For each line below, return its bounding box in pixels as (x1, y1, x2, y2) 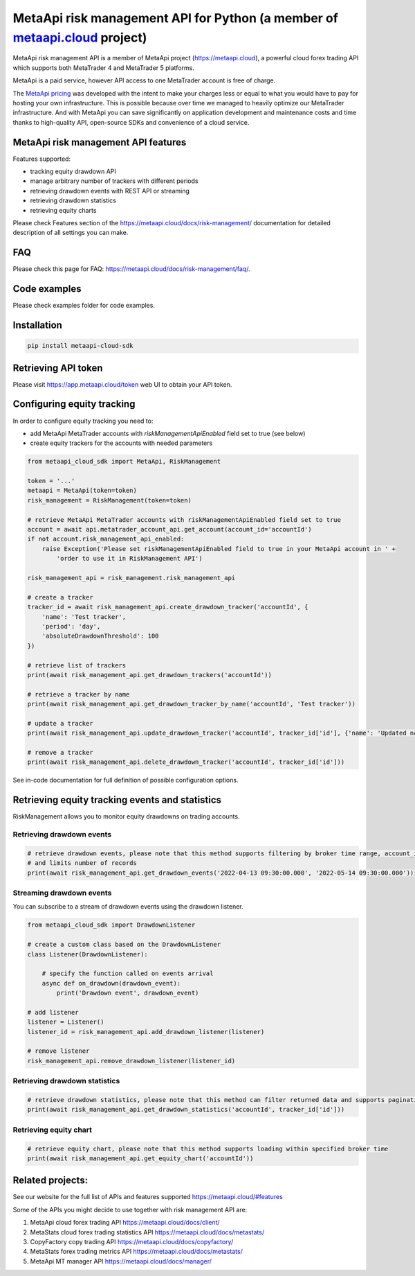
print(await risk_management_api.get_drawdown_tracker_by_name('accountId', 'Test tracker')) (27, 700, 356, 708)
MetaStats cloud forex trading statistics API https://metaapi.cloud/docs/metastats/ (30, 1227, 265, 1236)
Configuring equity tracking (12, 399, 136, 410)
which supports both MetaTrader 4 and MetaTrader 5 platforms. (12, 63, 195, 72)
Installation (12, 319, 62, 331)
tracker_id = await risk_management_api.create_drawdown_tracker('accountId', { (27, 603, 308, 611)
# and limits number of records (27, 859, 138, 867)
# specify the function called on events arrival (41, 970, 214, 977)
